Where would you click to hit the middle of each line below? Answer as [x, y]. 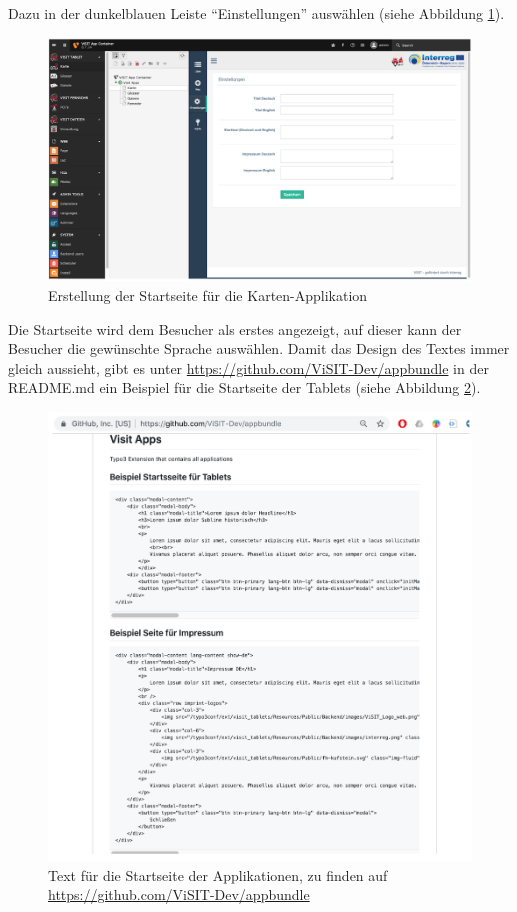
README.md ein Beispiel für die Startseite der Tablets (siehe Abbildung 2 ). [244, 387]
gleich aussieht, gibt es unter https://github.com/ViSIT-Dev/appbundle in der [248, 367]
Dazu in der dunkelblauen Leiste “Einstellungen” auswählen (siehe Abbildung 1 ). [256, 13]
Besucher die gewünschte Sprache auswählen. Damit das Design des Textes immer [259, 348]
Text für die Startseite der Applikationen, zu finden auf [218, 874]
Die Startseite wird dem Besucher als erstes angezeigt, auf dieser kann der [235, 328]
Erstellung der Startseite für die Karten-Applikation [208, 295]
